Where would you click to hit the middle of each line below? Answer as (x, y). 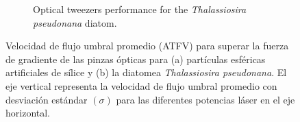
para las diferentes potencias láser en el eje (205, 99)
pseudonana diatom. (75, 22)
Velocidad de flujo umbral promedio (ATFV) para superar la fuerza (147, 46)
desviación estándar (47, 99)
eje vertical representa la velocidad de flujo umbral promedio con (141, 85)
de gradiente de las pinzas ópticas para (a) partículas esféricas (136, 59)
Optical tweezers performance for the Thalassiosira (140, 9)
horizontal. (28, 113)
